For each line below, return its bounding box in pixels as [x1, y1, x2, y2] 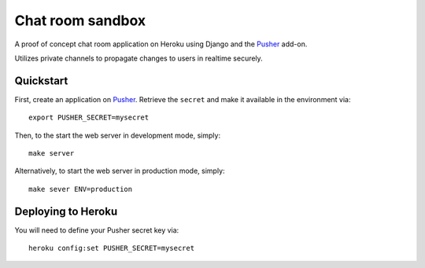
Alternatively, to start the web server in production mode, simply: [14, 166, 225, 176]
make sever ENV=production [28, 185, 133, 193]
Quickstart [14, 74, 68, 87]
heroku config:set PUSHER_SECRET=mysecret [28, 244, 195, 253]
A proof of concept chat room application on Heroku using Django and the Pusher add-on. [14, 39, 308, 49]
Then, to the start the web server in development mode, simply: [14, 130, 220, 140]
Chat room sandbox [14, 12, 146, 29]
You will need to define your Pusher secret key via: [14, 225, 179, 235]
